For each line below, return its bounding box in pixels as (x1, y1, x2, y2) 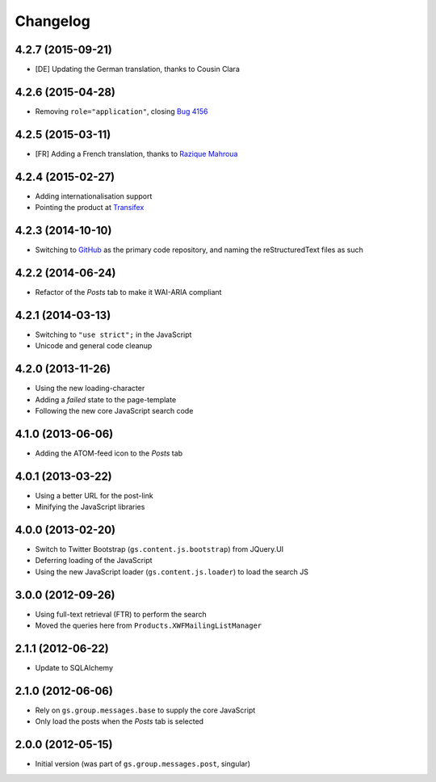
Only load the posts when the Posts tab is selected (35, 717, 204, 726)
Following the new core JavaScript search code (35, 406, 194, 415)
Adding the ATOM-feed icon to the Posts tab (35, 448, 183, 458)
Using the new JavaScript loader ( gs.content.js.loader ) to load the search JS (35, 566, 308, 577)
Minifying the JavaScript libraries (35, 502, 145, 512)
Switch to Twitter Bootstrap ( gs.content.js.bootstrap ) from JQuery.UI (35, 544, 284, 554)
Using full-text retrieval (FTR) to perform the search (35, 609, 207, 619)
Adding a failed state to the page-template (35, 394, 177, 404)
